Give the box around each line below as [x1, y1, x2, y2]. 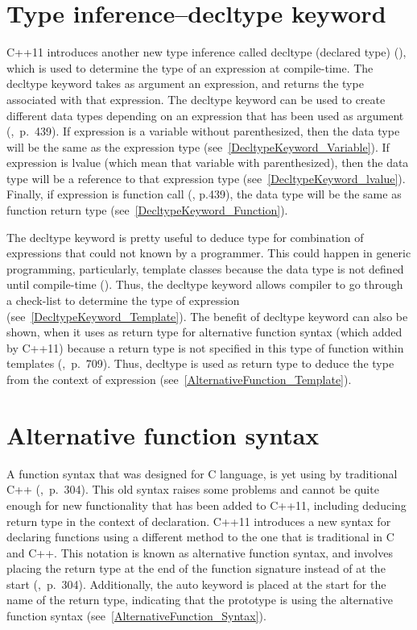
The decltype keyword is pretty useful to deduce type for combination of [6, 228, 364, 245]
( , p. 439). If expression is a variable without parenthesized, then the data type [6, 123, 400, 140]
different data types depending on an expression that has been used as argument [6, 106, 404, 123]
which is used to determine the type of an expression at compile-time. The [6, 59, 374, 76]
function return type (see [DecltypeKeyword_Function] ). [6, 202, 288, 219]
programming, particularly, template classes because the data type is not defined [6, 260, 404, 277]
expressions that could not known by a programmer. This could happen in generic [6, 244, 411, 261]
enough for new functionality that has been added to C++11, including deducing [6, 496, 407, 513]
